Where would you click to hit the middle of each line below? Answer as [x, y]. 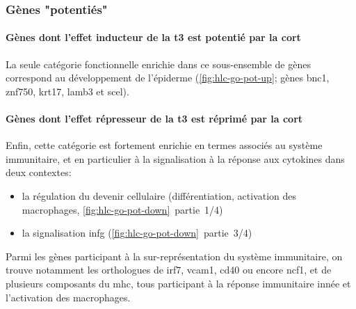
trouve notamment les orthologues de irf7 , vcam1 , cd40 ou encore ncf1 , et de [169, 270]
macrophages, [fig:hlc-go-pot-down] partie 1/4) [122, 209]
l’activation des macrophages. [68, 297]
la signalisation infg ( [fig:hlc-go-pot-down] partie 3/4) [137, 233]
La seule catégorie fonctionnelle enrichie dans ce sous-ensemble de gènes [158, 64]
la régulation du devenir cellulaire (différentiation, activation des [159, 196]
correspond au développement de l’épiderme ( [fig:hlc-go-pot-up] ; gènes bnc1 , [168, 78]
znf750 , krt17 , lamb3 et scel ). [67, 91]
